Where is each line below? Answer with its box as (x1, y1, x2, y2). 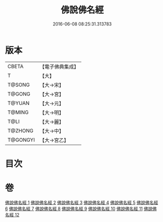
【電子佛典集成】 (39, 63, 79, 70)
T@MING (7, 109, 29, 116)
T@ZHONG (7, 127, 33, 134)
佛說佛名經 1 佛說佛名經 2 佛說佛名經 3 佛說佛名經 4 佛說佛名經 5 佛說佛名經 (5, 199, 158, 205)
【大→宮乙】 (39, 137, 70, 144)
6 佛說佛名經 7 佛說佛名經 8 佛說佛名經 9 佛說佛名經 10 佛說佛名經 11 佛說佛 (5, 205, 157, 211)
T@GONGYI (7, 136, 35, 143)
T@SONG (7, 81, 30, 88)
